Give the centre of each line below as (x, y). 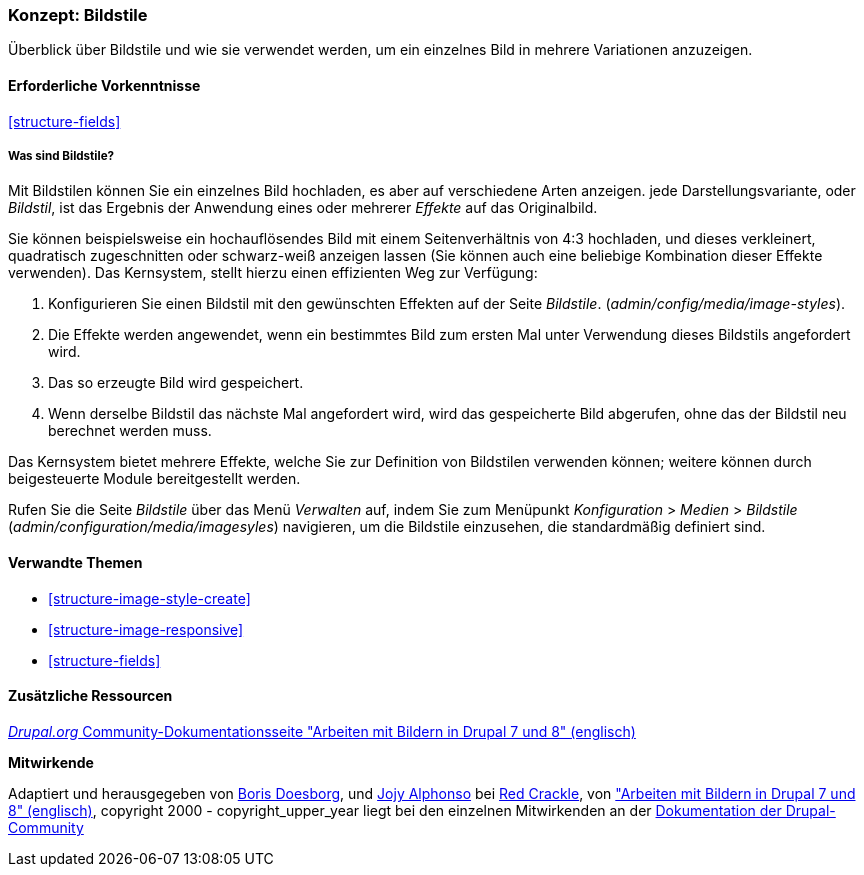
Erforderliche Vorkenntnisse (104, 85)
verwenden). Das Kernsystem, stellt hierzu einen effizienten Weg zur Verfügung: (273, 273)
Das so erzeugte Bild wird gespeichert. (176, 383)
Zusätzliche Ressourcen (90, 696)
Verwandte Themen (75, 562)
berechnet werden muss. (130, 431)
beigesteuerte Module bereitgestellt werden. (154, 479)
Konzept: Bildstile (78, 15)
